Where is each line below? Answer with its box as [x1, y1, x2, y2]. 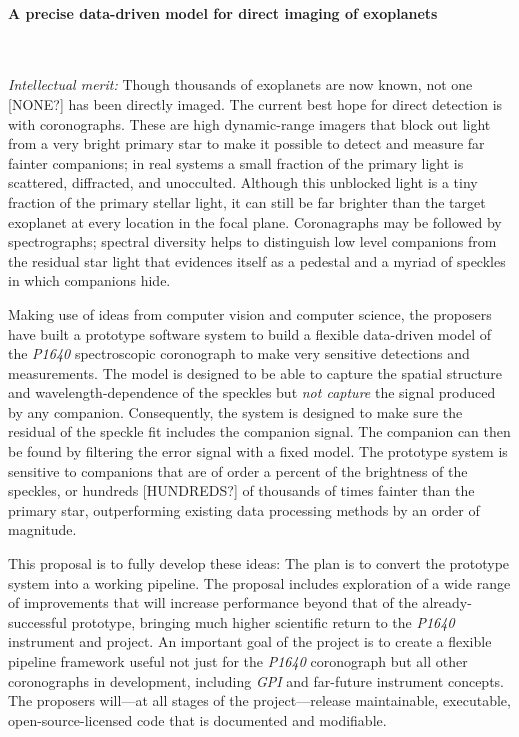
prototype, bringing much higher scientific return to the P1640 [71, 611, 455, 632]
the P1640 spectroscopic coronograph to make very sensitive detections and [8, 343, 470, 364]
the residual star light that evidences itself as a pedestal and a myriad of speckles [8, 250, 506, 271]
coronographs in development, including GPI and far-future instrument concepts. [8, 670, 505, 691]
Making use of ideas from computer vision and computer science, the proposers [8, 303, 492, 324]
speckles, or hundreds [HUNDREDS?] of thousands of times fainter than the [8, 480, 475, 501]
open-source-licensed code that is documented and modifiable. [8, 709, 387, 730]
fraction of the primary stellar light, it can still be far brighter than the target [8, 191, 486, 212]
